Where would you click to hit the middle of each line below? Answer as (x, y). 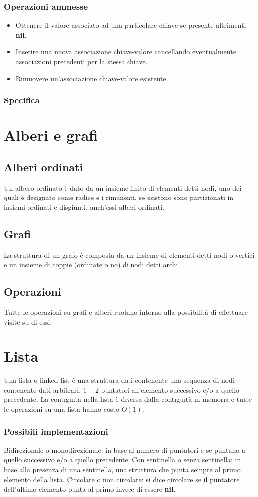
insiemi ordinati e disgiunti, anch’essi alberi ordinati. (84, 207)
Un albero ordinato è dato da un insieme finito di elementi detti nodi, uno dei (123, 187)
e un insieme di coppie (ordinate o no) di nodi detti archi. (92, 264)
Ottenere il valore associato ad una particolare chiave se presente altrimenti (131, 25)
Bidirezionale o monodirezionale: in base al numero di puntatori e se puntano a (125, 449)
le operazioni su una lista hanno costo (62, 409)
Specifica (22, 100)
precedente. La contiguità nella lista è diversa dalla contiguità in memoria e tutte (128, 399)
